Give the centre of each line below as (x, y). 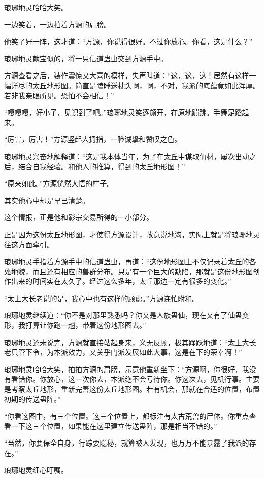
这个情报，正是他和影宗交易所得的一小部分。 (79, 217)
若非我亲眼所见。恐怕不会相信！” (59, 95)
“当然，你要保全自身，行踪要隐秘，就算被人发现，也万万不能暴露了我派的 (127, 443)
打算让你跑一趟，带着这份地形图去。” (86, 325)
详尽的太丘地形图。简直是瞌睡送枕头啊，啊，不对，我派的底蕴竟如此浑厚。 (135, 85)
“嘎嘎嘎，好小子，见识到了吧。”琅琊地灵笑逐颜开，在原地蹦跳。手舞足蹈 (123, 112)
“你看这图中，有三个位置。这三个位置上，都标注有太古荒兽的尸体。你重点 (127, 416)
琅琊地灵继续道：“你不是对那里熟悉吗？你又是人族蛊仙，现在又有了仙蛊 (123, 315)
